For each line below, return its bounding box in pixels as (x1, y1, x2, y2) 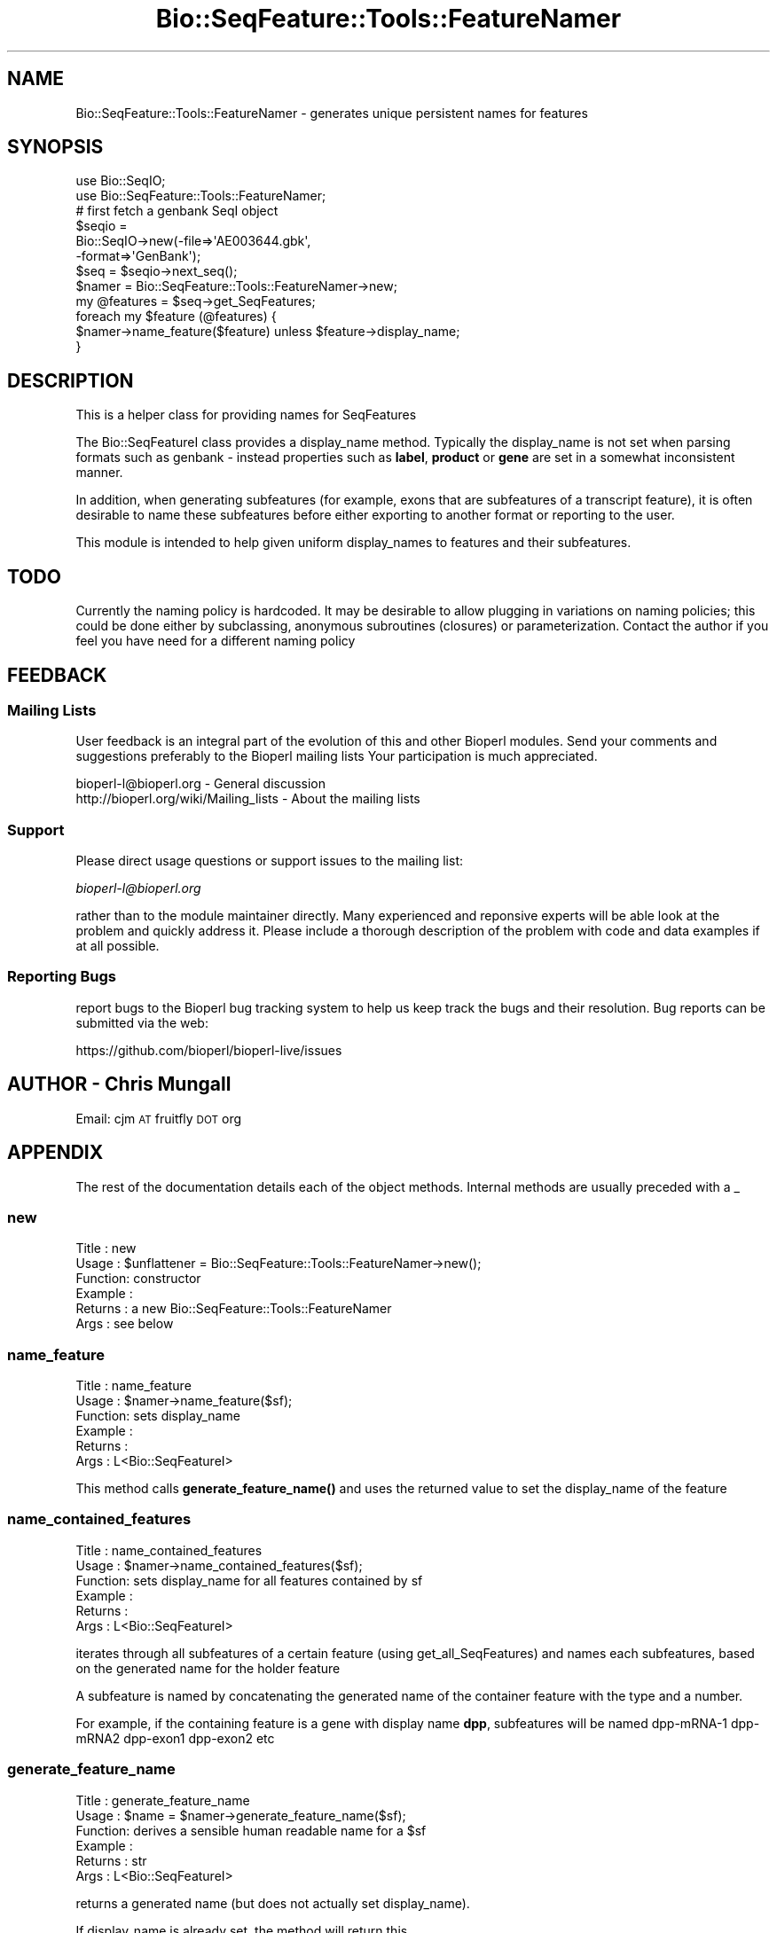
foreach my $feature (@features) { (75, 309, 277, 325)
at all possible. (75, 938, 160, 954)
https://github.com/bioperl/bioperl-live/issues (75, 1042, 342, 1058)
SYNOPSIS (7, 136, 104, 159)
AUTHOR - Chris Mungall (7, 1073, 232, 1096)
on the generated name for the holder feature (75, 1660, 341, 1676)
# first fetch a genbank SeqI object (75, 203, 279, 219)
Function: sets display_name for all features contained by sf (75, 1572, 423, 1588)
